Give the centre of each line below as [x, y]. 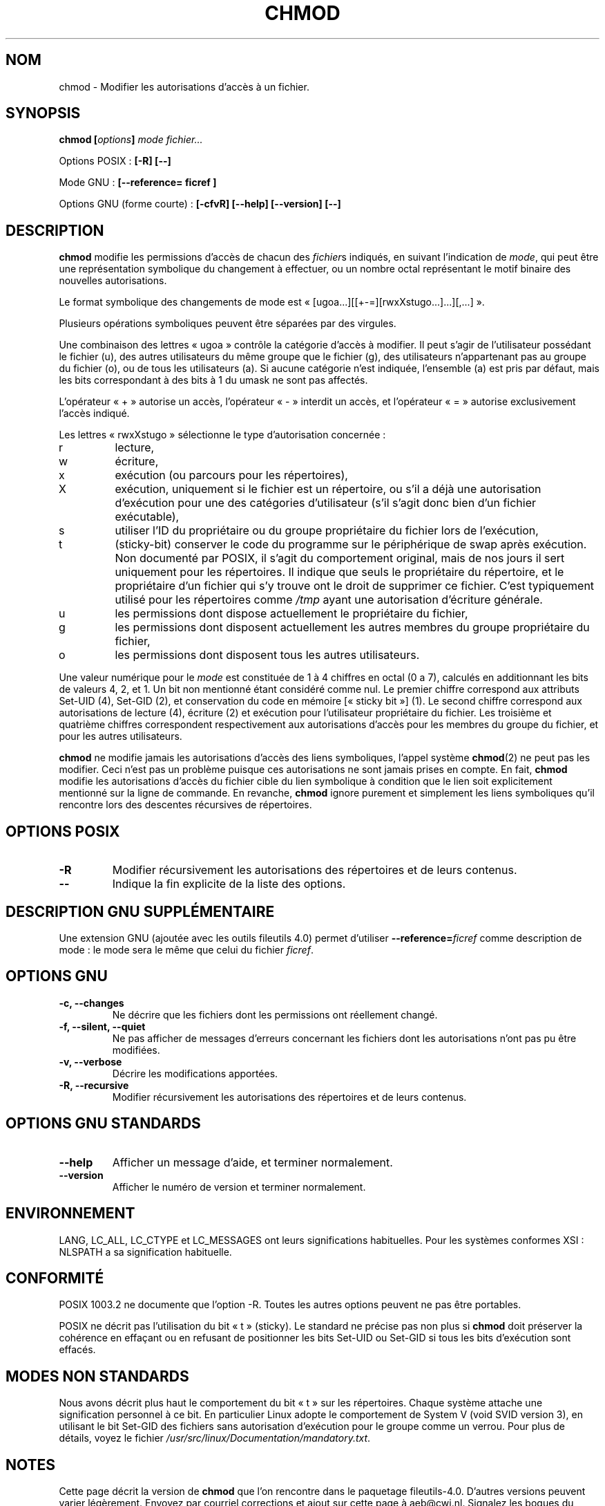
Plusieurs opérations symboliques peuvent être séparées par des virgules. [228, 324]
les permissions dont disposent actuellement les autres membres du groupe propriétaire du [352, 627]
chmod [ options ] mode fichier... [131, 140]
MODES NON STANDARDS [97, 1376]
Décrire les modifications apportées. [195, 1073]
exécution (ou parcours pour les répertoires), [231, 475]
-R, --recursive [94, 1085]
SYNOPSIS [43, 113]
